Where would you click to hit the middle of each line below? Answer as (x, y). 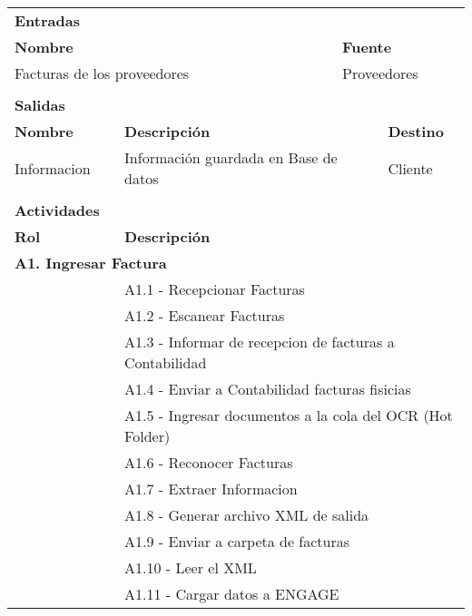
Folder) (147, 436)
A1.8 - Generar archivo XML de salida (247, 515)
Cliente (410, 168)
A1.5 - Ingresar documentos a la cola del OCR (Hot (289, 415)
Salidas (40, 105)
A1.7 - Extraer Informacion (211, 489)
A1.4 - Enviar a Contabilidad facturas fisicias (268, 389)
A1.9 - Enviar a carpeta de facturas (237, 541)
